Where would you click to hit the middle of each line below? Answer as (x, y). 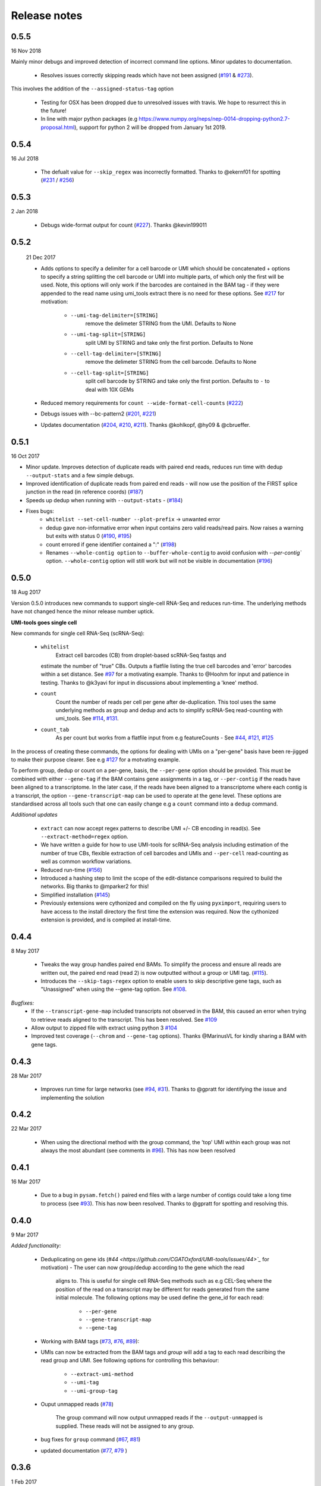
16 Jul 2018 (25, 158)
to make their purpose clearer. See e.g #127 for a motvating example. (96, 759)
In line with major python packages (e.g (89, 119)
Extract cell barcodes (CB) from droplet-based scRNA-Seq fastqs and (141, 655)
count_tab (55, 729)
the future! (53, 111)
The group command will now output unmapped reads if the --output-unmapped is (159, 1418)
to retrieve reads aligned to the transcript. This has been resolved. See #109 (124, 1019)
